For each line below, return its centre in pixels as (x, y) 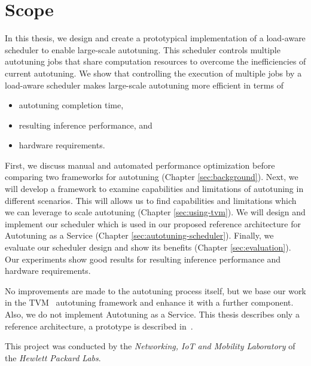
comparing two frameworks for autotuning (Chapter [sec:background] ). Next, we (152, 177)
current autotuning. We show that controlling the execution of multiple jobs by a (153, 73)
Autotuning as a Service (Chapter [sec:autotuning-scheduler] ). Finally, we (139, 235)
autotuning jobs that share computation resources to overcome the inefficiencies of (155, 61)
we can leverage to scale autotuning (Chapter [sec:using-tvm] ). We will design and (155, 212)
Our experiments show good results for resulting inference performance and (143, 259)
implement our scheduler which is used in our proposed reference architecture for (153, 223)
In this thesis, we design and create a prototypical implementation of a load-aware (155, 38)
